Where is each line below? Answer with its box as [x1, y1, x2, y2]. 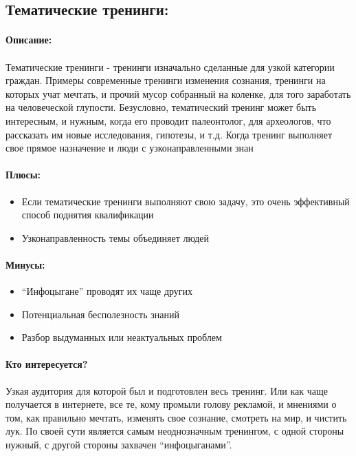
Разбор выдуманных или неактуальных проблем [21, 330, 222, 344]
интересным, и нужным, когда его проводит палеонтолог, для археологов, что [5, 113, 331, 127]
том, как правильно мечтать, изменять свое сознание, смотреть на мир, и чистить [5, 410, 347, 424]
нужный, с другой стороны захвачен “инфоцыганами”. [5, 437, 232, 452]
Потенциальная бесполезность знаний [21, 307, 179, 321]
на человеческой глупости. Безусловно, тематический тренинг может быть [5, 100, 317, 114]
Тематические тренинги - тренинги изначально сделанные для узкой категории [5, 59, 335, 74]
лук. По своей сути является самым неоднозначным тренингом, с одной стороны [5, 424, 344, 438]
